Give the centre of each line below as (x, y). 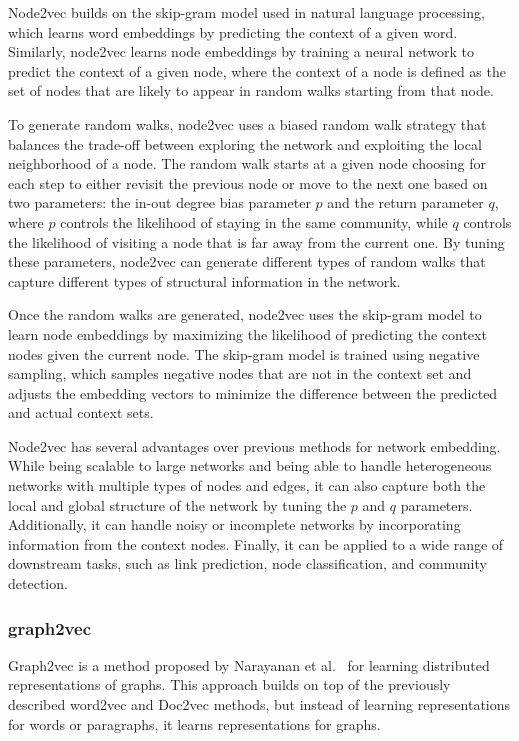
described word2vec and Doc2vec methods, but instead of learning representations (259, 704)
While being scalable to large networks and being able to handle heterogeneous (250, 465)
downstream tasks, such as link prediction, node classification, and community (247, 563)
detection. (38, 583)
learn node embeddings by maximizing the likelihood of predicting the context (247, 333)
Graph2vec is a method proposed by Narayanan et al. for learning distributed (249, 664)
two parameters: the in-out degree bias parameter (159, 202)
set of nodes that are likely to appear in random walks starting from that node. (251, 90)
